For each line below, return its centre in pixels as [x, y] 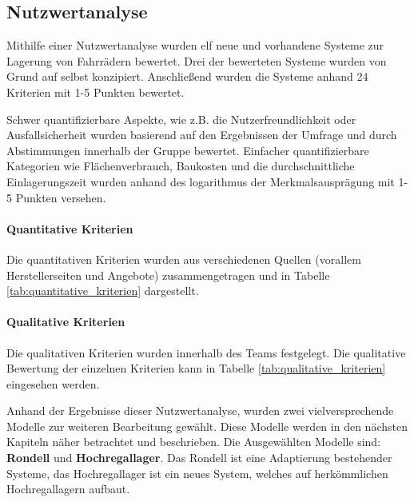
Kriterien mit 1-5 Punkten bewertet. [96, 92]
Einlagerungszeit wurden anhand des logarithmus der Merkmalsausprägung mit [201, 181]
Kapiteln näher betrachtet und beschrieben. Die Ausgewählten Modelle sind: [194, 442]
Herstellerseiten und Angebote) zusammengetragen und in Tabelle [168, 275]
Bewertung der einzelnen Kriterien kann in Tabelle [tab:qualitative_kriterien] [196, 368]
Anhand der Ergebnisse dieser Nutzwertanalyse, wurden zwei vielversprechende [200, 410]
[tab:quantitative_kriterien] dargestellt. [103, 291]
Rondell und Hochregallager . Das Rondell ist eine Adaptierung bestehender [199, 458]
